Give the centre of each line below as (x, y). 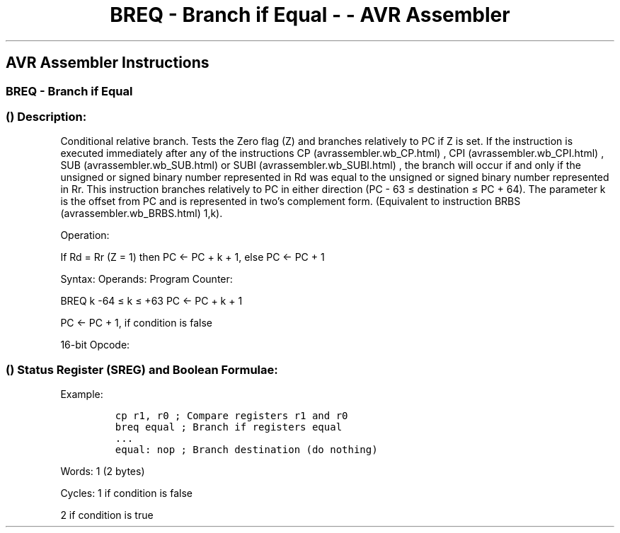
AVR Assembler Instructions (108, 63)
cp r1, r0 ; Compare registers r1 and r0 (231, 416)
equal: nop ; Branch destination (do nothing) (246, 450)
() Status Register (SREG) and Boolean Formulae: (142, 369)
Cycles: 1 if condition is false (126, 493)
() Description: (46, 116)
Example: (82, 394)
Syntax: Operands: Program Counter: (147, 279)
